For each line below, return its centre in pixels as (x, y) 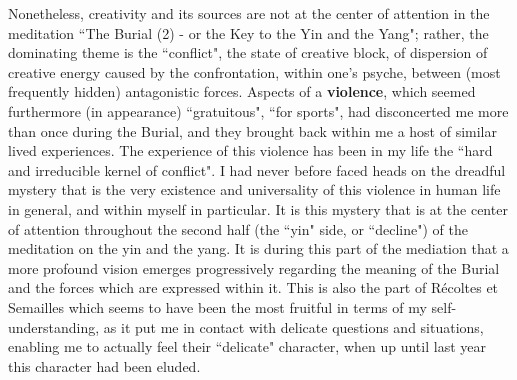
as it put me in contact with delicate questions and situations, (293, 326)
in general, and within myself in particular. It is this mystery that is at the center (258, 208)
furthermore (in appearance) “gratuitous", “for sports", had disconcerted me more (258, 110)
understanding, (54, 326)
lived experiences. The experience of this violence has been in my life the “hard (250, 150)
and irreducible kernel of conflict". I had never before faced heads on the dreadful (257, 169)
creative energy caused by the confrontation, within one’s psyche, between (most (254, 71)
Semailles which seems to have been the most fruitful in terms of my (217, 306)
